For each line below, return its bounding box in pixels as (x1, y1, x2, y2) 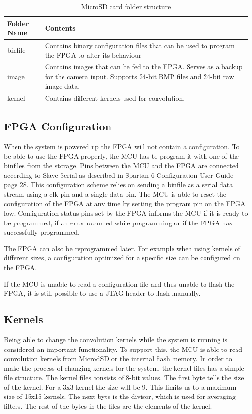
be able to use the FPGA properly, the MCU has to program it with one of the (4, 151, 239, 161)
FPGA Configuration (4, 118, 112, 133)
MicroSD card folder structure (81, 1, 171, 11)
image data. (45, 80, 80, 91)
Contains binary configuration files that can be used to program (45, 40, 235, 50)
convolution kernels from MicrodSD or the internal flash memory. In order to (4, 353, 232, 364)
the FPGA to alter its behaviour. (45, 49, 143, 60)
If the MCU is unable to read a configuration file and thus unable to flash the (4, 278, 235, 288)
